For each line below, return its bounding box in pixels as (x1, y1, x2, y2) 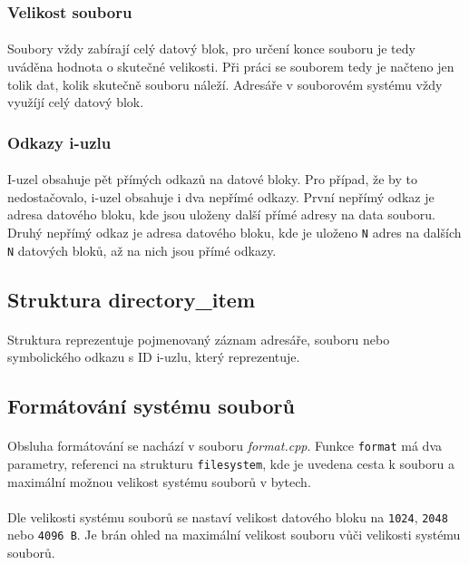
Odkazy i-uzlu (7, 131, 112, 153)
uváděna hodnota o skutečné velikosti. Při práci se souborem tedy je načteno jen (7, 57, 454, 76)
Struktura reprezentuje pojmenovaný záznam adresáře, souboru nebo (7, 329, 390, 348)
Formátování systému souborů (7, 392, 295, 420)
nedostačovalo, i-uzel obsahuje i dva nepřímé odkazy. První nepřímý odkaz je (7, 187, 435, 206)
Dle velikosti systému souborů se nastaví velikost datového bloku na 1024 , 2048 (7, 507, 448, 526)
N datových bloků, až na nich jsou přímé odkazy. (7, 240, 277, 259)
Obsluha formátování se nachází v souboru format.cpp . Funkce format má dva (7, 436, 442, 455)
